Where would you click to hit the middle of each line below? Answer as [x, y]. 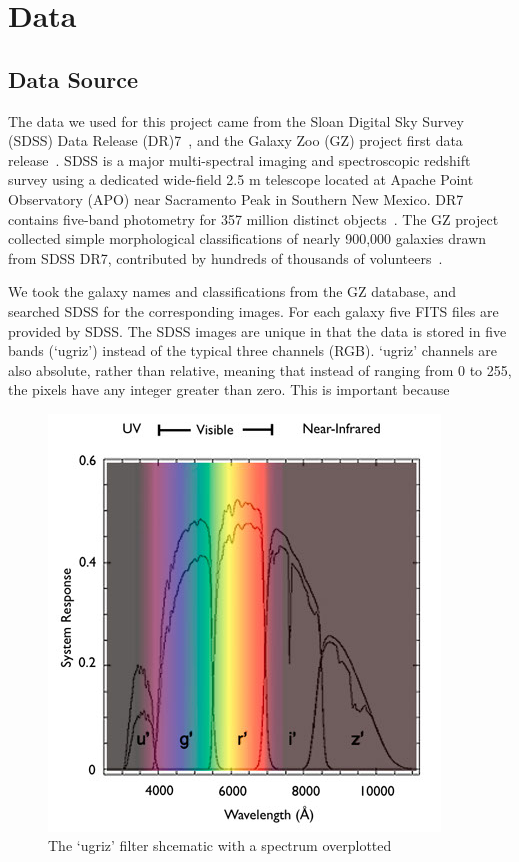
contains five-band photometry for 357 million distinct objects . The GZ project [253, 218]
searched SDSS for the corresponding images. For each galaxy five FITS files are [253, 310]
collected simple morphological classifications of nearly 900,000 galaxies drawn [247, 238]
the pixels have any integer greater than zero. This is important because [229, 389]
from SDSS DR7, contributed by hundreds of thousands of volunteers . [225, 257]
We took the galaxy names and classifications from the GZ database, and [232, 291]
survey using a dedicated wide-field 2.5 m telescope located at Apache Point [241, 179]
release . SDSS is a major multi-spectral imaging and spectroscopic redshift [239, 159]
